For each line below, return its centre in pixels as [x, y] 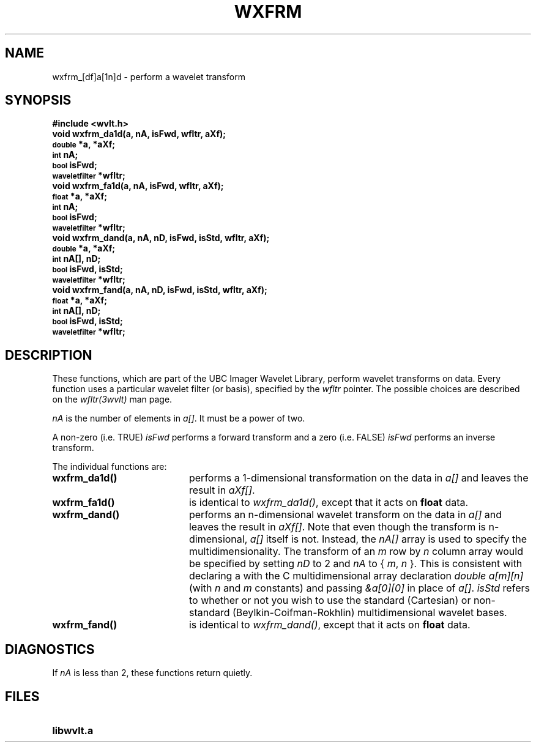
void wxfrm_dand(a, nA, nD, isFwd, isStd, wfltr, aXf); [161, 238]
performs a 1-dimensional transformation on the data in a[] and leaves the [359, 478]
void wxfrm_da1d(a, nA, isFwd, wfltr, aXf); [139, 134]
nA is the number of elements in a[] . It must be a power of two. [179, 418]
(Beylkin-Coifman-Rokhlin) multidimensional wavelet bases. [370, 613]
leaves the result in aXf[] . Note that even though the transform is [337, 527]
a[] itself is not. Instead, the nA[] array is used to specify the [388, 539]
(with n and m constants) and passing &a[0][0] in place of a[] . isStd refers [359, 588]
